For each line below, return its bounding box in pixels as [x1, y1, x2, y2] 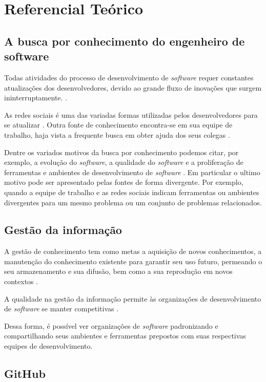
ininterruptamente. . [4, 92, 68, 103]
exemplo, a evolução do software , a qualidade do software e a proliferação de [4, 157, 243, 167]
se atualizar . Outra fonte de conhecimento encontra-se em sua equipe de [4, 119, 233, 130]
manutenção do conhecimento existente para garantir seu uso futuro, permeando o [4, 256, 262, 266]
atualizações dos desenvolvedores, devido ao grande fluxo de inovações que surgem [4, 82, 262, 93]
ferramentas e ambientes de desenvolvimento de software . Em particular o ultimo [4, 166, 260, 177]
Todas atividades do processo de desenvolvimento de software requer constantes [4, 72, 254, 82]
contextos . [4, 276, 38, 287]
